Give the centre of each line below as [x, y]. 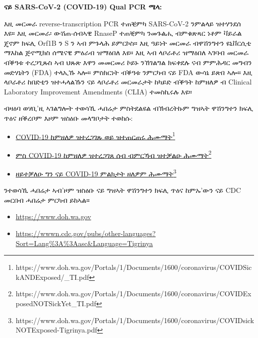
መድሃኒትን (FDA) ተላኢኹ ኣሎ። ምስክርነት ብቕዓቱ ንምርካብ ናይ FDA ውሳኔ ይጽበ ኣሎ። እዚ [128, 72]
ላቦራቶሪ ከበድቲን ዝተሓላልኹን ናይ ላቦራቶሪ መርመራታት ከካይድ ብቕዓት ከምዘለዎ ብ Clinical [128, 82]
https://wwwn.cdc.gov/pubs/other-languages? [86, 233]
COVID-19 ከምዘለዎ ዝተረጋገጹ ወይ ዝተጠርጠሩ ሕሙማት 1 [95, 136]
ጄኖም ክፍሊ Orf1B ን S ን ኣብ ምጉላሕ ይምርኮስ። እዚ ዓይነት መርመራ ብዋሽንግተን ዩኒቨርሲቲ [128, 42]
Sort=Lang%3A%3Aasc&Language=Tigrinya [84, 243]
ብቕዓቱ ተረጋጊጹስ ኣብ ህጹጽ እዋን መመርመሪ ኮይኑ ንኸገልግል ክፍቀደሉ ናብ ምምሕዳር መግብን [128, 62]
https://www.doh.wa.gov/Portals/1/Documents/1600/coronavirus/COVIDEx [133, 294]
